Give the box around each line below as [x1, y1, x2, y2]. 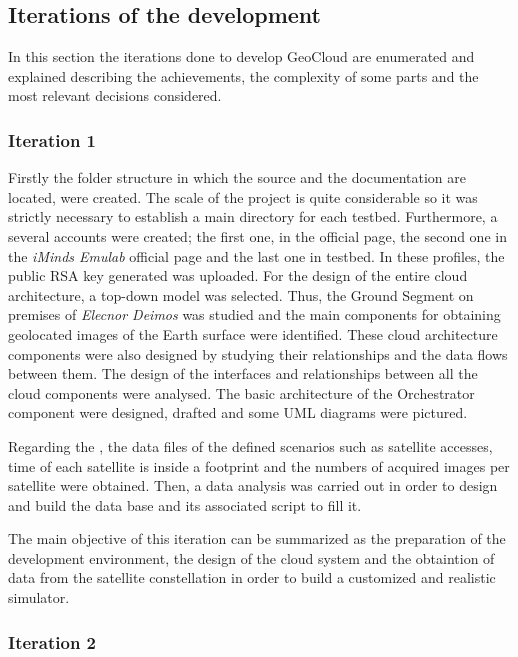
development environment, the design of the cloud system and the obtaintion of [8, 547, 495, 568]
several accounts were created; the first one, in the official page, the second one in [8, 225, 507, 246]
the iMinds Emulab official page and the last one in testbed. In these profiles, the [8, 245, 505, 266]
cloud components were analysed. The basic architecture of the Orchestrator [8, 382, 475, 403]
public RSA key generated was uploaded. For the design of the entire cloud [8, 265, 468, 286]
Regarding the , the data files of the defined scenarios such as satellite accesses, [8, 435, 493, 456]
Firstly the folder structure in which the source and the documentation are [8, 167, 467, 188]
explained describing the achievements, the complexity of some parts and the [8, 65, 479, 86]
